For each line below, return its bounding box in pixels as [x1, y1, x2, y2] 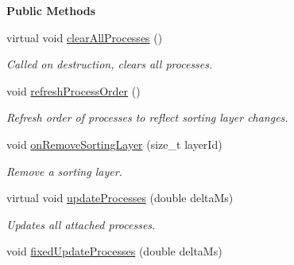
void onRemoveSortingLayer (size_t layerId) [6, 135, 222, 152]
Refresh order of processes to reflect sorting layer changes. [6, 109, 288, 126]
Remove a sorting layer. [6, 162, 122, 179]
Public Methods [6, 2, 96, 18]
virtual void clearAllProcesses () [6, 29, 163, 45]
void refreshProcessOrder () [6, 82, 141, 99]
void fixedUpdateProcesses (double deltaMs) [6, 243, 222, 259]
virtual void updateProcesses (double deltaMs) [6, 189, 234, 206]
